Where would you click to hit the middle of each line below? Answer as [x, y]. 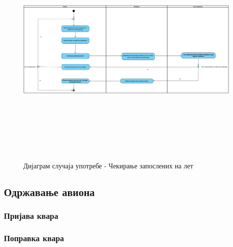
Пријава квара [31, 216]
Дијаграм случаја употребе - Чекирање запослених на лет [108, 166]
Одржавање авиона [50, 192]
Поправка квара [34, 238]
